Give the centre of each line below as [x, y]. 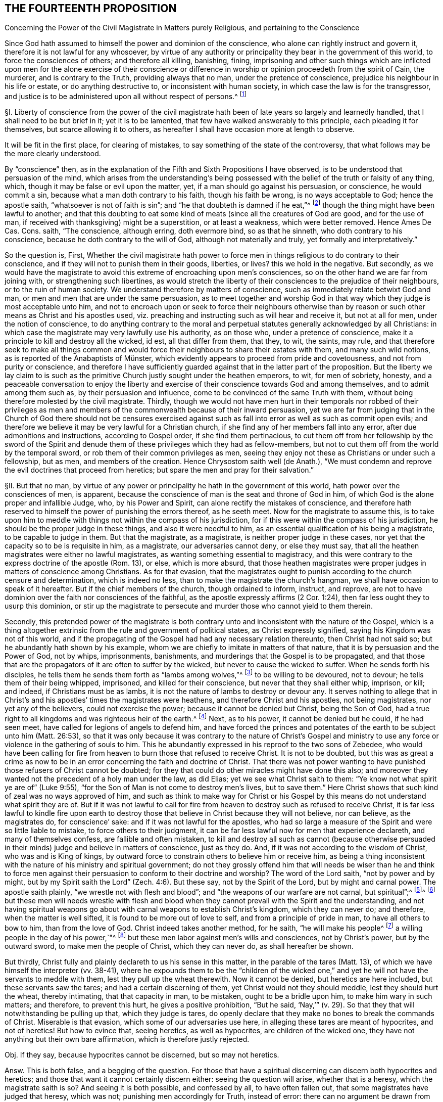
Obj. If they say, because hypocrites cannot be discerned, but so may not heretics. [142, 1055]
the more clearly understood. [53, 154]
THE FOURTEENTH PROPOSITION [91, 8]
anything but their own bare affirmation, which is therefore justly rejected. [127, 1039]
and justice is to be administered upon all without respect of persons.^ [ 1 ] [126, 96]
